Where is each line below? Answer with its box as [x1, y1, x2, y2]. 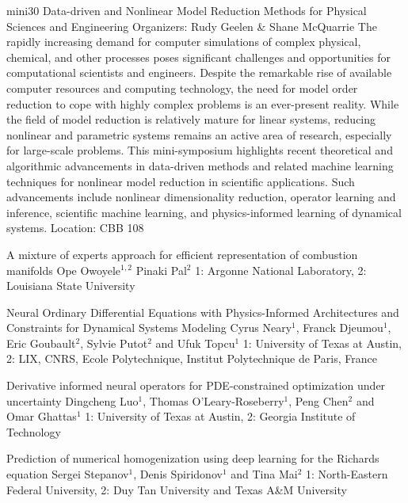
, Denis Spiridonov [133, 466, 223, 482]
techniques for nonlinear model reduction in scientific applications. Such [6, 173, 355, 189]
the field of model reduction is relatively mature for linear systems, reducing [6, 111, 376, 128]
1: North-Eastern [306, 466, 388, 482]
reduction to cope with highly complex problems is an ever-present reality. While [6, 95, 399, 112]
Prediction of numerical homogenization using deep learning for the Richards [6, 450, 379, 467]
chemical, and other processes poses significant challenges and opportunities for [6, 48, 391, 65]
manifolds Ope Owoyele [6, 261, 120, 278]
